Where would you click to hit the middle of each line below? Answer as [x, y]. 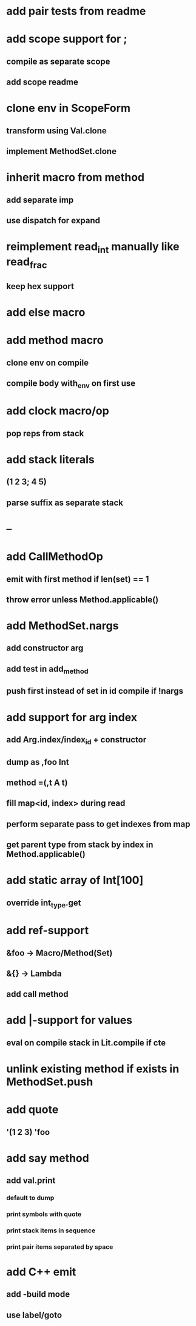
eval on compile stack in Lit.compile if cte [86, 1043]
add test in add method [47, 670]
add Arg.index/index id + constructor [76, 741]
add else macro [46, 312]
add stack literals [51, 459]
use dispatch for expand [53, 221]
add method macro [55, 340]
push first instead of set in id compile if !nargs [95, 691]
